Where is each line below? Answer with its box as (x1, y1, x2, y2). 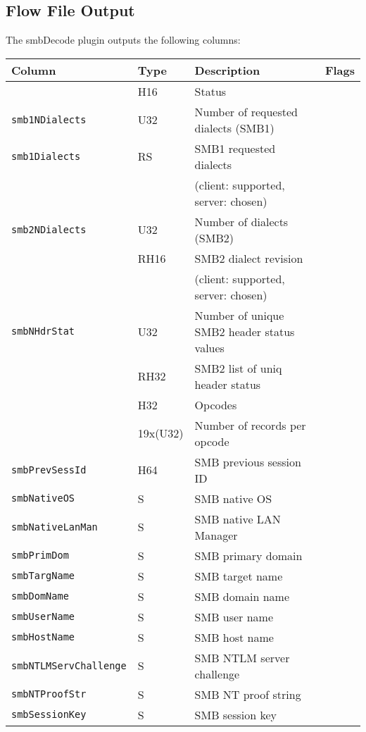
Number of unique (194, 306, 284, 323)
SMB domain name (194, 588, 290, 604)
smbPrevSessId (11, 464, 87, 476)
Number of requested (194, 103, 298, 120)
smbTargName (11, 570, 75, 582)
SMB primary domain (194, 547, 303, 564)
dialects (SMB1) (194, 119, 274, 136)
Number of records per (194, 416, 306, 433)
